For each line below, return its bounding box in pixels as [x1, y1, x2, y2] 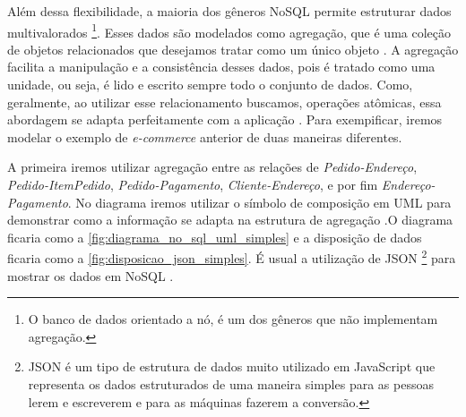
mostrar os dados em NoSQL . [7, 266, 174, 285]
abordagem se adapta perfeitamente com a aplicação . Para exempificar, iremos [7, 110, 443, 129]
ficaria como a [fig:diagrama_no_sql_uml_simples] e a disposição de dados [7, 227, 422, 246]
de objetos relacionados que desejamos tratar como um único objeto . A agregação [7, 39, 459, 58]
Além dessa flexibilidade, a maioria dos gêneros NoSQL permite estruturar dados [7, 2, 452, 20]
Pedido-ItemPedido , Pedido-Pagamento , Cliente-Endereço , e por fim [7, 175, 378, 193]
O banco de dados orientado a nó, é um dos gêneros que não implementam [28, 310, 438, 328]
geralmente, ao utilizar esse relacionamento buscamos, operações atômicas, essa [7, 92, 442, 111]
